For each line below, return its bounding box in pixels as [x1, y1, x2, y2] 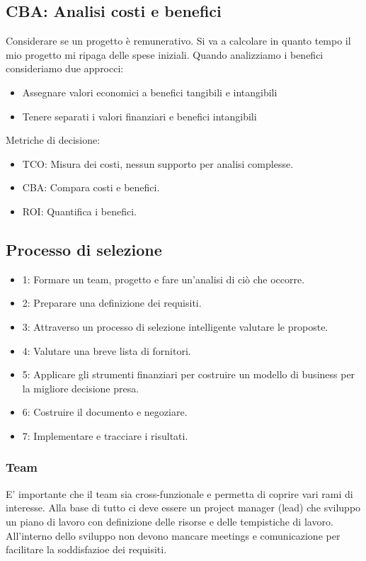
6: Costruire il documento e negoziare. [22, 404, 188, 419]
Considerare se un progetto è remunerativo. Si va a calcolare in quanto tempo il [6, 33, 351, 48]
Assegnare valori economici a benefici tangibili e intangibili [22, 84, 278, 99]
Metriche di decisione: [6, 132, 101, 147]
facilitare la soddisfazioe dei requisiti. [6, 542, 167, 557]
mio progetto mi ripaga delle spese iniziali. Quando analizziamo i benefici [6, 47, 324, 62]
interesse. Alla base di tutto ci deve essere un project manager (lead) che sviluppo [6, 500, 361, 515]
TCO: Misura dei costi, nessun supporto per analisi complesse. [22, 156, 294, 171]
